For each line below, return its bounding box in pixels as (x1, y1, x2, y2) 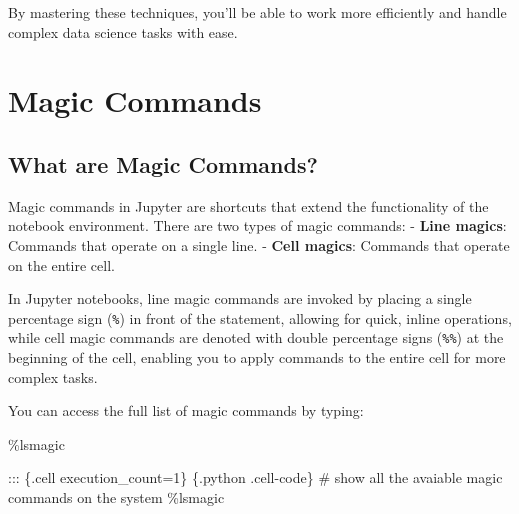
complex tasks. (8, 366, 98, 387)
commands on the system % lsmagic (8, 487, 225, 508)
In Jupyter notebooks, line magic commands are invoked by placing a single (8, 288, 472, 309)
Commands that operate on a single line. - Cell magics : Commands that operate (8, 234, 510, 255)
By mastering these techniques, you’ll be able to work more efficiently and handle (8, 2, 507, 22)
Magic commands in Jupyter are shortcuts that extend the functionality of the (8, 195, 489, 216)
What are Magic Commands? (8, 148, 318, 179)
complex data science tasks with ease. (8, 21, 238, 42)
